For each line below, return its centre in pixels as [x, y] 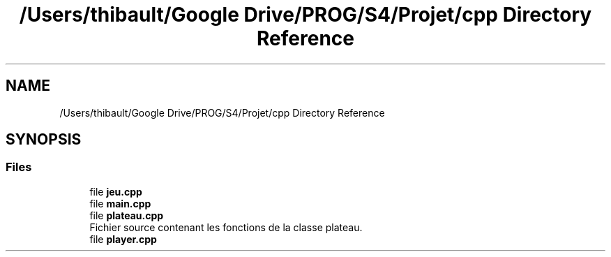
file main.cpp [120, 203]
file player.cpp [123, 239]
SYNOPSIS [44, 140]
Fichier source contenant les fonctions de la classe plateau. [226, 227]
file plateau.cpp [127, 215]
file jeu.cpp [116, 191]
